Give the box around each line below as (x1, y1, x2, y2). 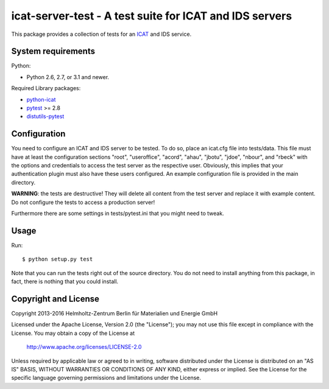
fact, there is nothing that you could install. (11, 278, 119, 286)
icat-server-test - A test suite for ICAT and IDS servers (11, 9, 292, 23)
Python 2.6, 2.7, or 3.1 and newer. (26, 73, 110, 80)
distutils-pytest (26, 113, 65, 120)
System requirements (11, 46, 96, 57)
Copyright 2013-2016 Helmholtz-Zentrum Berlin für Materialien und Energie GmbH (11, 310, 218, 317)
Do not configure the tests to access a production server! (11, 198, 155, 206)
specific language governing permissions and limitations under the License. (11, 374, 201, 382)
